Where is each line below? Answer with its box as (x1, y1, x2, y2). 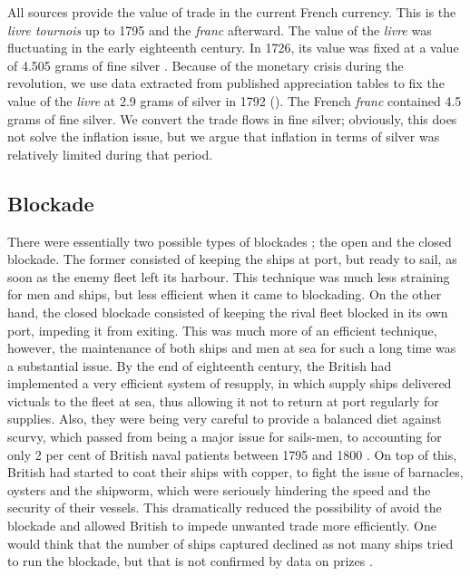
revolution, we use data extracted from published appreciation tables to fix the (7, 73, 445, 93)
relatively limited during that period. (7, 144, 213, 163)
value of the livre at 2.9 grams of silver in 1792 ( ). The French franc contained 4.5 (7, 91, 462, 110)
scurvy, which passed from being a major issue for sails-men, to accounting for (7, 427, 442, 446)
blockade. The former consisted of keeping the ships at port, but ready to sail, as (7, 249, 457, 268)
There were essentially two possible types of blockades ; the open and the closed (7, 231, 452, 250)
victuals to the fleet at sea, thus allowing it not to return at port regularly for (7, 391, 439, 410)
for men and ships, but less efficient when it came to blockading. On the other (7, 285, 442, 304)
